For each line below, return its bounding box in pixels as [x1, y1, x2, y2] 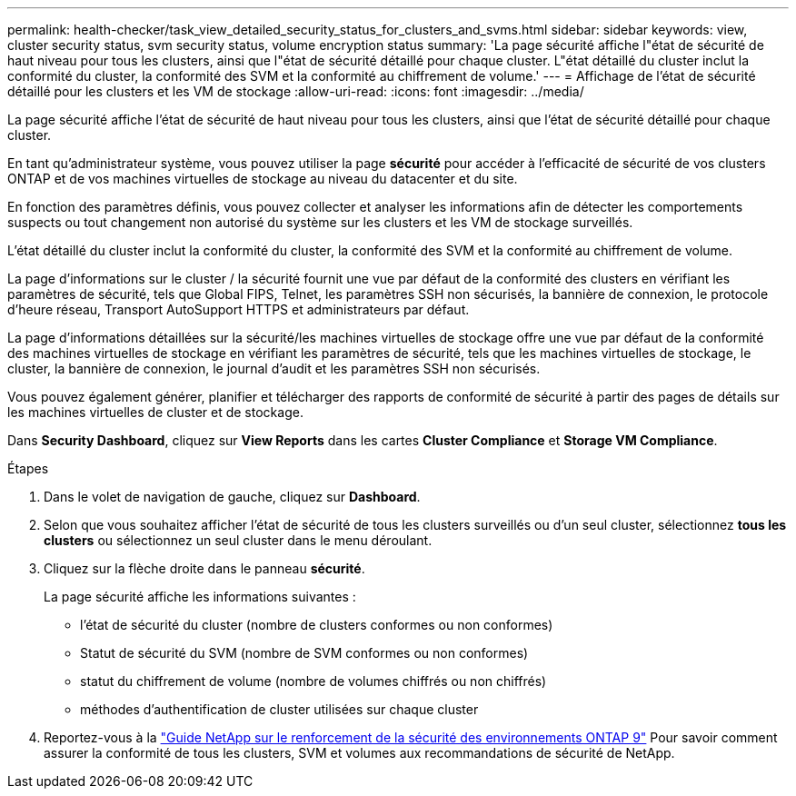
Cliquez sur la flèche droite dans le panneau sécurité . [44, 561, 365, 576]
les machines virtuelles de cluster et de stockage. [7, 404, 303, 420]
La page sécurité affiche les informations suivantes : [44, 589, 356, 604]
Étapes [7, 461, 49, 476]
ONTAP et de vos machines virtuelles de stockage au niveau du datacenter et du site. [7, 171, 518, 186]
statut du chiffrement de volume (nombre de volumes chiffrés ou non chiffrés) [80, 673, 547, 689]
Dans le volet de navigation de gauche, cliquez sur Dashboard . [44, 489, 421, 504]
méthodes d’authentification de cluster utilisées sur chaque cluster [80, 701, 479, 717]
